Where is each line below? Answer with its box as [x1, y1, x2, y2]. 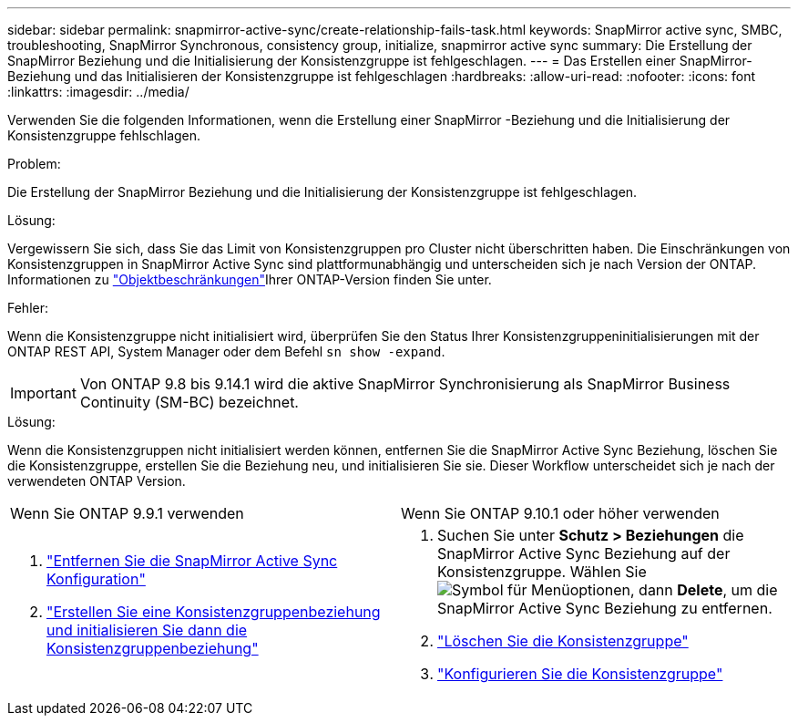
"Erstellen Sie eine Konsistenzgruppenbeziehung [46, 603, 381, 621]
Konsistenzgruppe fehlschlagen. [7, 128, 201, 143]
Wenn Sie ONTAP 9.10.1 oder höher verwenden [401, 504, 720, 522]
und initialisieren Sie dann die [46, 621, 248, 639]
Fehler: [7, 300, 49, 315]
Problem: [7, 156, 61, 171]
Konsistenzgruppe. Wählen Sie [437, 563, 647, 581]
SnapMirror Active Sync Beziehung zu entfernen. [437, 599, 772, 617]
